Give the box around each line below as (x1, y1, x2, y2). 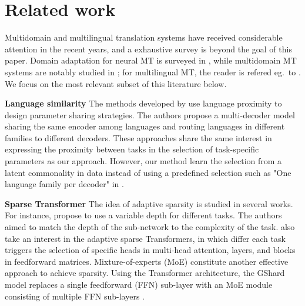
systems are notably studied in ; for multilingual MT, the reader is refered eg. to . (5, 65, 301, 78)
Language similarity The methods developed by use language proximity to (5, 97, 282, 109)
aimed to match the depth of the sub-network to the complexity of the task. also (5, 221, 295, 233)
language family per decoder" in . (5, 178, 124, 190)
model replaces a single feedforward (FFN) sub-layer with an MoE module (5, 278, 273, 290)
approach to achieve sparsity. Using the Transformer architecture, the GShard (5, 267, 285, 279)
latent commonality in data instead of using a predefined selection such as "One (5, 166, 291, 178)
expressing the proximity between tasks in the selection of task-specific (5, 143, 259, 155)
